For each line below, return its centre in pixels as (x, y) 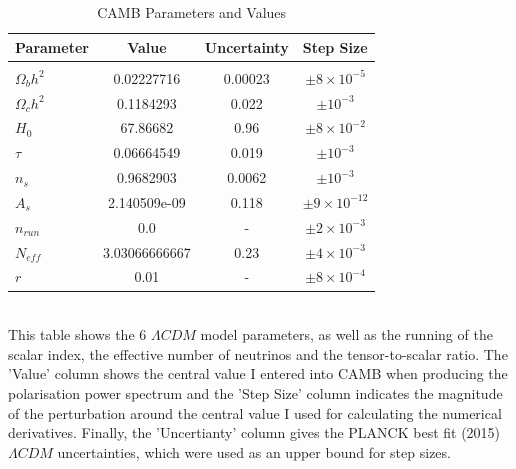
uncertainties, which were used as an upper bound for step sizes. (254, 451)
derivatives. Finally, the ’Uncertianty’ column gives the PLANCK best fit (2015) (254, 432)
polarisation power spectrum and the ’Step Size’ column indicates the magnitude (255, 392)
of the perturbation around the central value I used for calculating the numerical (255, 412)
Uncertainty (246, 46)
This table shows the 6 (77, 334)
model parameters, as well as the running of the (346, 334)
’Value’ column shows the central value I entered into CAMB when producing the (258, 373)
